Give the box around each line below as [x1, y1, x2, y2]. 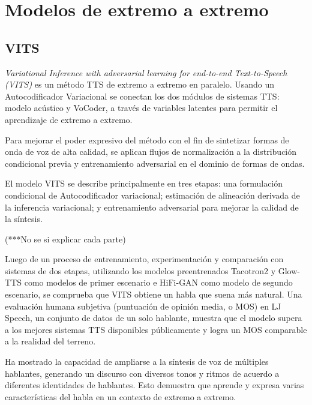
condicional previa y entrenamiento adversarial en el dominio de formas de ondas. [5, 157, 305, 169]
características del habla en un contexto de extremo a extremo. [5, 390, 236, 403]
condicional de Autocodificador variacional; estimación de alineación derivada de [5, 188, 300, 201]
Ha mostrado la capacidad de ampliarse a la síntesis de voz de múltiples [5, 355, 269, 368]
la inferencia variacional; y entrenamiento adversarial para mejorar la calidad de [5, 200, 299, 213]
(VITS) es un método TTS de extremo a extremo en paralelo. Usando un [5, 78, 275, 91]
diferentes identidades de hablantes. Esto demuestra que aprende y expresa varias [5, 379, 304, 391]
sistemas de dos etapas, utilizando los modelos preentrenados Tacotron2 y [5, 264, 276, 277]
